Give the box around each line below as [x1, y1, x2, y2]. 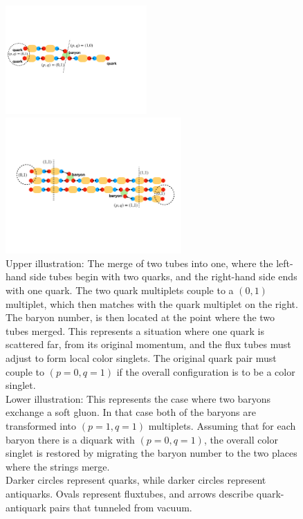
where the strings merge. [6, 459, 110, 473]
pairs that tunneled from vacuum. [49, 500, 192, 514]
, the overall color [203, 432, 278, 446]
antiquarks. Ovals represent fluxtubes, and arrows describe [6, 486, 254, 500]
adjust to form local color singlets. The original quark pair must [6, 351, 277, 365]
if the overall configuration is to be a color [116, 364, 295, 379]
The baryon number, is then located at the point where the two [6, 310, 275, 325]
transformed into [6, 419, 77, 433]
